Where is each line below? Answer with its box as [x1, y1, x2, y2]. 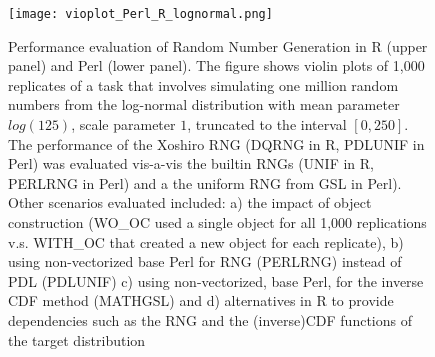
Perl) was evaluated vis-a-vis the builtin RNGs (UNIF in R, [8, 153, 374, 174]
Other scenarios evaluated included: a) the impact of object [8, 192, 372, 213]
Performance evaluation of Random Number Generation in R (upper [8, 35, 428, 56]
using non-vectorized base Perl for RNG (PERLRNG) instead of [8, 251, 402, 272]
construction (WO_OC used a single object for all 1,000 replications [8, 212, 427, 232]
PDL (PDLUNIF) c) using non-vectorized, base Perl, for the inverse [8, 270, 424, 291]
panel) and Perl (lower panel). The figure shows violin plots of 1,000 [8, 55, 425, 76]
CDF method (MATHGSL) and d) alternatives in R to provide [8, 290, 394, 311]
